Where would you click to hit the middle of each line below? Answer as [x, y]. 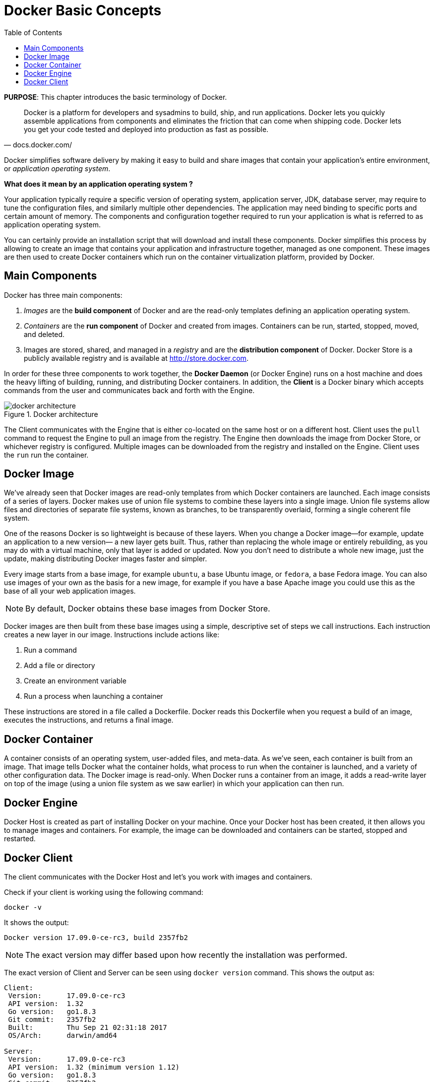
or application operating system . [57, 168]
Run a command [50, 650]
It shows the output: [36, 922]
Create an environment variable [75, 681]
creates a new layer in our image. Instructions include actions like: [112, 635]
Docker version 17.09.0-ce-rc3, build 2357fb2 [96, 937]
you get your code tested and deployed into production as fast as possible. [146, 129]
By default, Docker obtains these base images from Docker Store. [148, 609]
